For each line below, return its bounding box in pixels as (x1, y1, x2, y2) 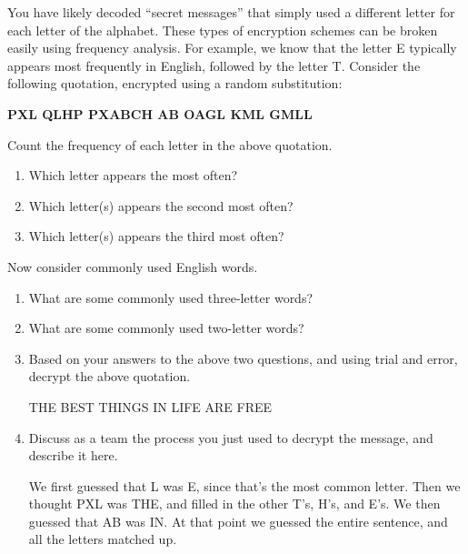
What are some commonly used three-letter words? (28, 287, 314, 307)
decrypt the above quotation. (28, 367, 191, 386)
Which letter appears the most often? (28, 166, 238, 185)
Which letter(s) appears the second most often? (28, 196, 294, 215)
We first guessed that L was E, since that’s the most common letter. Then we (28, 476, 461, 495)
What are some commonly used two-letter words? (28, 318, 304, 337)
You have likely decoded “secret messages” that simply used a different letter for (7, 3, 455, 21)
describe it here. (28, 446, 118, 465)
